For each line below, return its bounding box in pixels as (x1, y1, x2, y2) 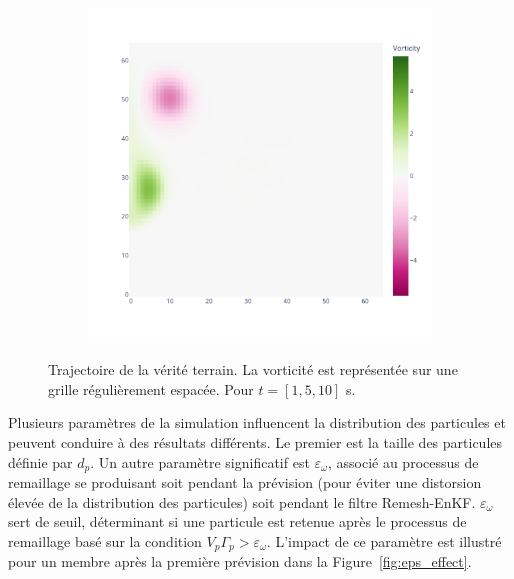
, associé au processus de (327, 451, 479, 472)
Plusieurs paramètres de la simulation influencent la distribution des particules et (8, 412, 506, 433)
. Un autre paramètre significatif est (90, 451, 310, 472)
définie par (8, 451, 73, 472)
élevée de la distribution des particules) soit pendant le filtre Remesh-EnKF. (8, 491, 476, 512)
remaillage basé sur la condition (8, 530, 202, 551)
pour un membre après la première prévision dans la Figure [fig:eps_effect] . (8, 551, 472, 572)
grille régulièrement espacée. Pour (48, 378, 254, 399)
